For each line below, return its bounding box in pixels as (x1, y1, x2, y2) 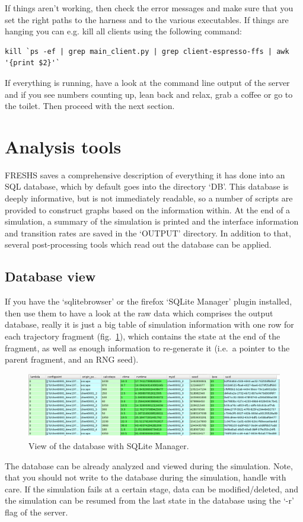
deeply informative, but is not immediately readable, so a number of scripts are (5, 192, 293, 204)
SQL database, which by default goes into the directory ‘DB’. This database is (5, 180, 289, 193)
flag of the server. (5, 506, 68, 518)
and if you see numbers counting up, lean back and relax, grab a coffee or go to (5, 88, 293, 100)
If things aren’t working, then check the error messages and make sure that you (5, 2, 294, 14)
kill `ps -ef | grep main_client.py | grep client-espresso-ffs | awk (5, 47, 289, 56)
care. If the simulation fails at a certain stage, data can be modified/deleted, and (5, 482, 298, 495)
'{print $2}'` (5, 59, 60, 68)
